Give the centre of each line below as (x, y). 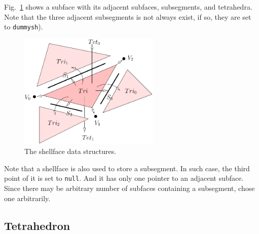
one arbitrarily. (27, 198)
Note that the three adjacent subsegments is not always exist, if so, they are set (128, 16)
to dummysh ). (24, 27)
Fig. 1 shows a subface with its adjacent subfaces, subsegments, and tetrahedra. (128, 7)
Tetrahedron (37, 225)
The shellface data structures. (70, 151)
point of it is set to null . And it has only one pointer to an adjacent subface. (124, 178)
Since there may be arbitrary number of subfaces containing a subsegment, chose (129, 188)
